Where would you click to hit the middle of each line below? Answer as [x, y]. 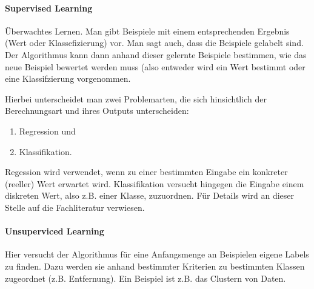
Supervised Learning [49, 8]
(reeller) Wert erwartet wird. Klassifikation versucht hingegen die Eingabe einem [155, 183]
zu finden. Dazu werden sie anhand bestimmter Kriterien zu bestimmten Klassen [155, 266]
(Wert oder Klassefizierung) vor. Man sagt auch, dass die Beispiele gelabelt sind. [154, 43]
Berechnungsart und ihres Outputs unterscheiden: [97, 111]
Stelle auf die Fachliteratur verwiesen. [75, 207]
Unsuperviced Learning [55, 231]
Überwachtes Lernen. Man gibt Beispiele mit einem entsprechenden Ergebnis [147, 31]
